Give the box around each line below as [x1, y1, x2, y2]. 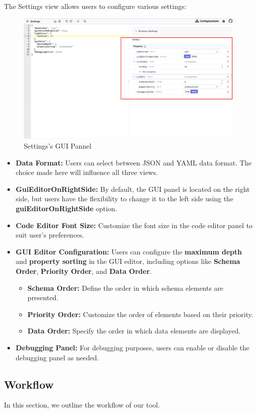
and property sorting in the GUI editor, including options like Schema [15, 256, 240, 266]
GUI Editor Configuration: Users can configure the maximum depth [15, 246, 242, 256]
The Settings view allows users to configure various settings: [4, 1, 187, 11]
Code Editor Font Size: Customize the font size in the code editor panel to [15, 220, 253, 230]
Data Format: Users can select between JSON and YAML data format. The [15, 157, 252, 167]
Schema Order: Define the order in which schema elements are [27, 282, 224, 293]
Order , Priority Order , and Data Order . [15, 266, 152, 276]
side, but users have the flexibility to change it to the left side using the [15, 193, 234, 204]
